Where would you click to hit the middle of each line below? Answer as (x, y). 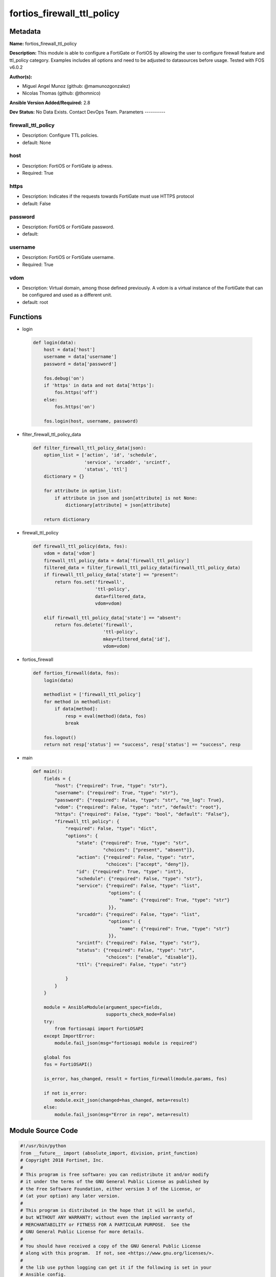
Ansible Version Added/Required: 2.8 (50, 103)
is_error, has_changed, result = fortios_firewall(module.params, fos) (135, 1079)
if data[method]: (76, 709)
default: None (37, 143)
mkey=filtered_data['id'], (137, 639)
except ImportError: (70, 1036)
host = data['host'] (70, 350)
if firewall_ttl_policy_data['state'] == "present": (111, 575)
